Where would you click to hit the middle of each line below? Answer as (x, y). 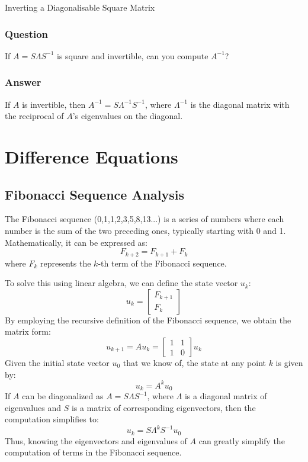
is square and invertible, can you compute (133, 55)
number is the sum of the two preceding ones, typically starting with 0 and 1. (145, 230)
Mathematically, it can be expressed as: (76, 242)
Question (27, 33)
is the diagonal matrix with (240, 104)
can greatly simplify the (242, 440)
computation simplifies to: (52, 419)
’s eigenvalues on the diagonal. (128, 116)
